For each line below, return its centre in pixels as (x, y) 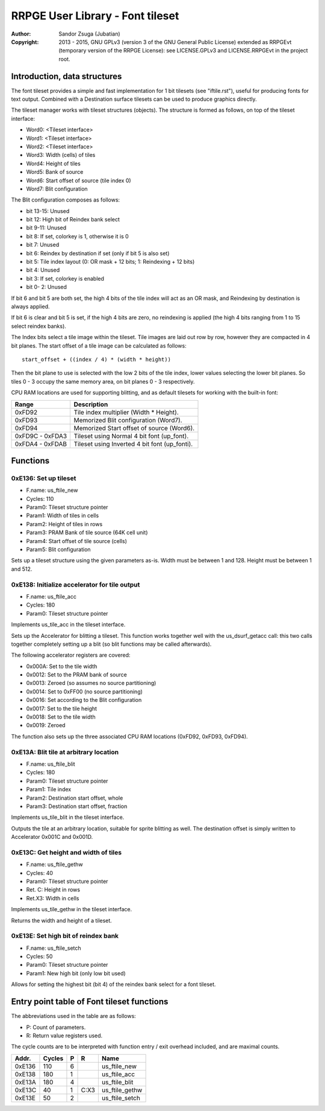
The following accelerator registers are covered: (71, 655)
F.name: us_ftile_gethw (55, 864)
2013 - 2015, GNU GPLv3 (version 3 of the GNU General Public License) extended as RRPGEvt (175, 42)
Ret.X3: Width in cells (53, 898)
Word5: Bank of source (55, 172)
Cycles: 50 (39, 957)
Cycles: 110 (40, 498)
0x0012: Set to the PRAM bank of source (77, 675)
